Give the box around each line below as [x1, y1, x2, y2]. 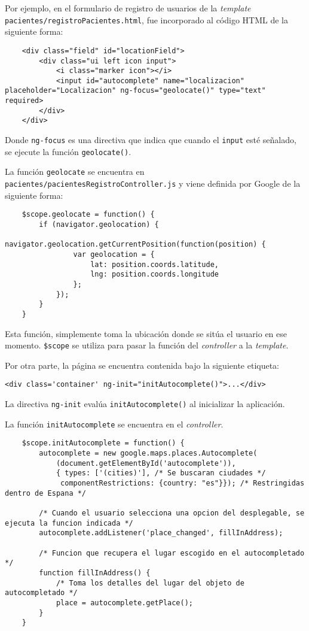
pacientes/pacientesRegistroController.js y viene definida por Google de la [5, 177, 301, 190]
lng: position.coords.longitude [90, 270, 219, 279]
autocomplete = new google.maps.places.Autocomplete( [39, 449, 258, 457]
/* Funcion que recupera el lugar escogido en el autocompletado [39, 548, 305, 557]
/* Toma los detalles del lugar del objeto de [56, 578, 244, 587]
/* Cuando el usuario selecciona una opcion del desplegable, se [39, 508, 305, 517]
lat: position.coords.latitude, [90, 260, 219, 269]
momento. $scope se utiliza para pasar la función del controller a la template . [5, 339, 289, 351]
